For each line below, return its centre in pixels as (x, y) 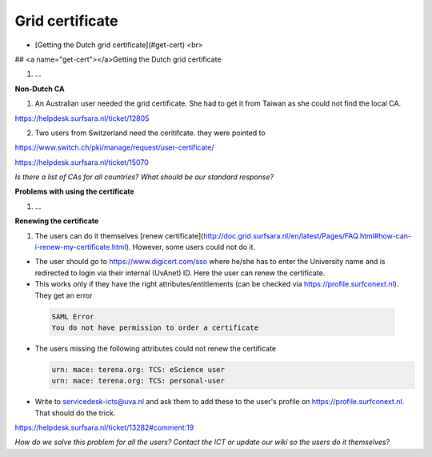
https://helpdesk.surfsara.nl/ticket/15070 (82, 162)
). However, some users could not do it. (191, 247)
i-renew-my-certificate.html (81, 247)
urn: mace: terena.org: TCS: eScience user (138, 369)
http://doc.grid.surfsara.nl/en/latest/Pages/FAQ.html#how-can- (307, 235)
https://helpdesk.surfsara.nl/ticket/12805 (82, 118)
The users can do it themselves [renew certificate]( (119, 235)
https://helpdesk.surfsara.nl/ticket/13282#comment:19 (104, 427)
